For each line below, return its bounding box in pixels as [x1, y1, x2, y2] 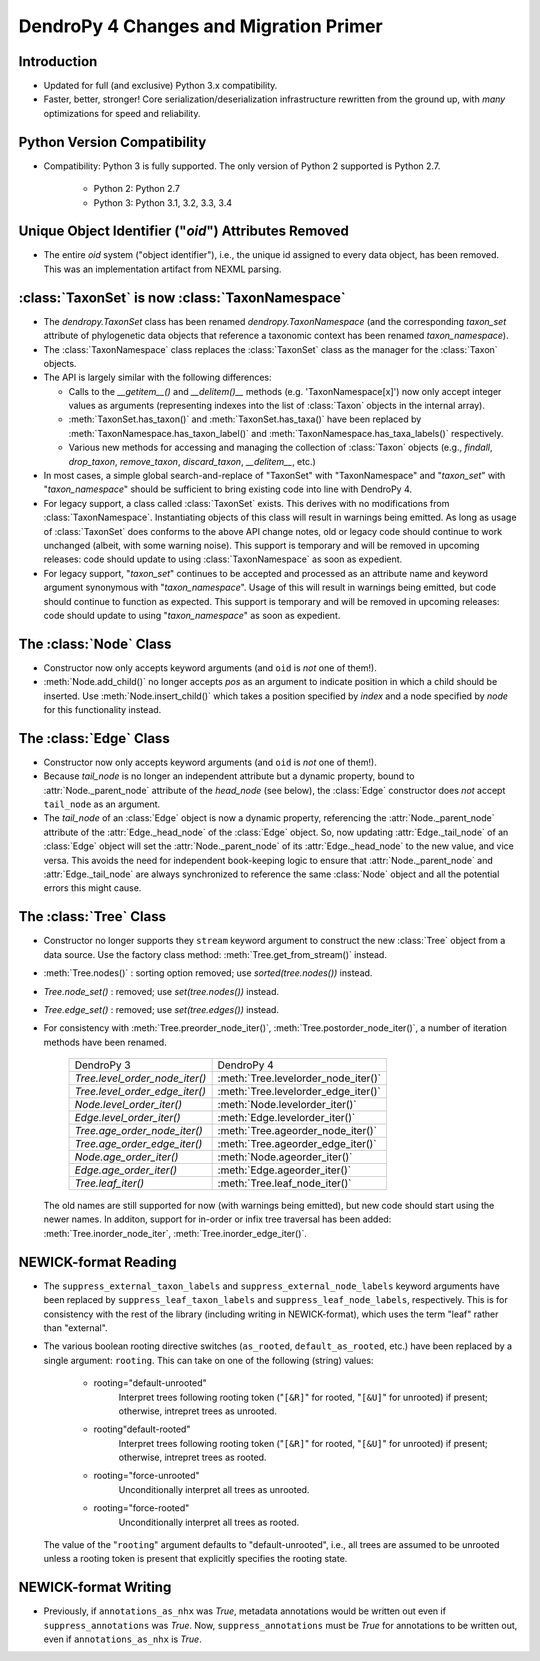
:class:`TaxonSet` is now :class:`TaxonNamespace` [18, 289, 347, 306]
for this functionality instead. [43, 704, 162, 716]
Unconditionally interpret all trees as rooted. [118, 1516, 300, 1528]
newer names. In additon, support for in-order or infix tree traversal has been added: [43, 1213, 392, 1225]
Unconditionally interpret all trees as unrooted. [118, 1483, 310, 1495]
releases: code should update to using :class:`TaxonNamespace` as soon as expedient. [43, 553, 403, 565]
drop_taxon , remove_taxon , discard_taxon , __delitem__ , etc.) [68, 455, 317, 467]
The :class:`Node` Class [18, 635, 172, 652]
